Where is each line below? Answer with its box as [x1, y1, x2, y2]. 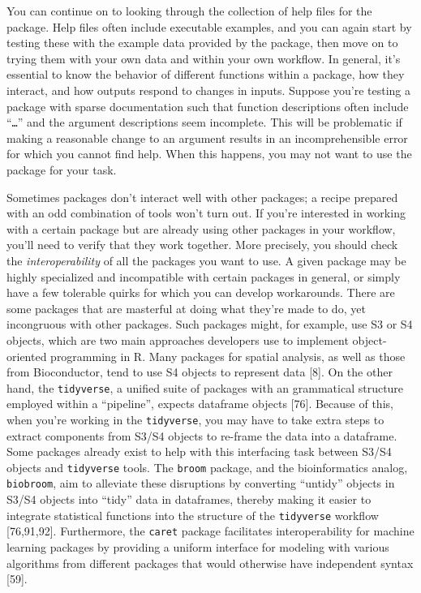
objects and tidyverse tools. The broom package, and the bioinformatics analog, [6, 458, 408, 475]
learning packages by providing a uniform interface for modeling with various [6, 539, 389, 556]
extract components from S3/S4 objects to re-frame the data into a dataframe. [6, 427, 397, 444]
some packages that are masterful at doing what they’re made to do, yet [6, 299, 366, 316]
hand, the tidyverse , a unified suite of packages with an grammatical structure [6, 379, 404, 396]
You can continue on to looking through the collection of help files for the [6, 2, 372, 19]
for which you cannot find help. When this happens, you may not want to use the [6, 145, 412, 162]
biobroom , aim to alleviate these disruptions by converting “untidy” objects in [6, 475, 395, 492]
